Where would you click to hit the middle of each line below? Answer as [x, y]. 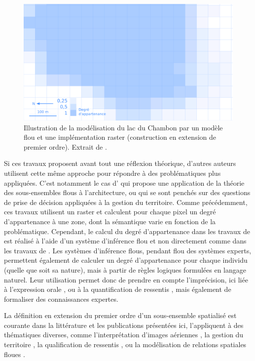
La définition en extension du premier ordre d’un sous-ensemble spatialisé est [120, 315]
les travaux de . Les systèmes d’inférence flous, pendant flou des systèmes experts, [128, 250]
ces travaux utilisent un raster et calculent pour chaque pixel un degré [110, 212]
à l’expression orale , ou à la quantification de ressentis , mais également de [118, 289]
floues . [15, 354]
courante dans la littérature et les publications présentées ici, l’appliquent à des [124, 325]
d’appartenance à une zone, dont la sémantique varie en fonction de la [110, 221]
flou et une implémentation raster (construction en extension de [120, 137]
